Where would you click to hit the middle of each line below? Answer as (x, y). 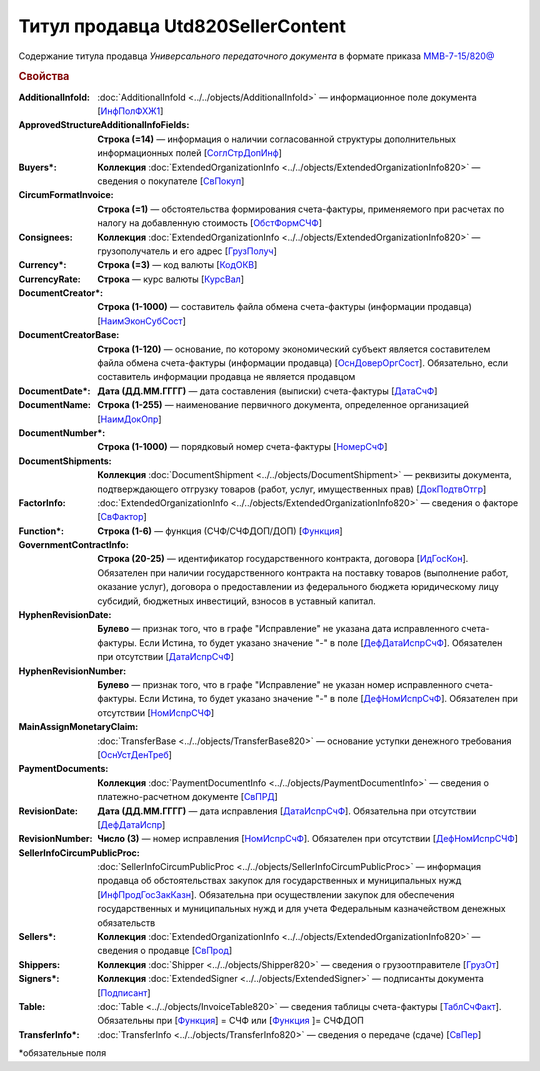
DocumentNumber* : (62, 432)
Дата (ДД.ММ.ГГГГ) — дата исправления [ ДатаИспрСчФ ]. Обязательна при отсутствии (287, 811)
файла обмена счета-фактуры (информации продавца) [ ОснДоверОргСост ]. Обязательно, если (303, 363)
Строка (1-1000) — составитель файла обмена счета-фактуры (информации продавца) (284, 307)
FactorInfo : (42, 502)
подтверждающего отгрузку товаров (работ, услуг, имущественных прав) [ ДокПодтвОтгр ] (292, 489)
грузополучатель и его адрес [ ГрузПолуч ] (187, 251)
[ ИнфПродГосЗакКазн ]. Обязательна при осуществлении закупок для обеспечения (276, 894)
